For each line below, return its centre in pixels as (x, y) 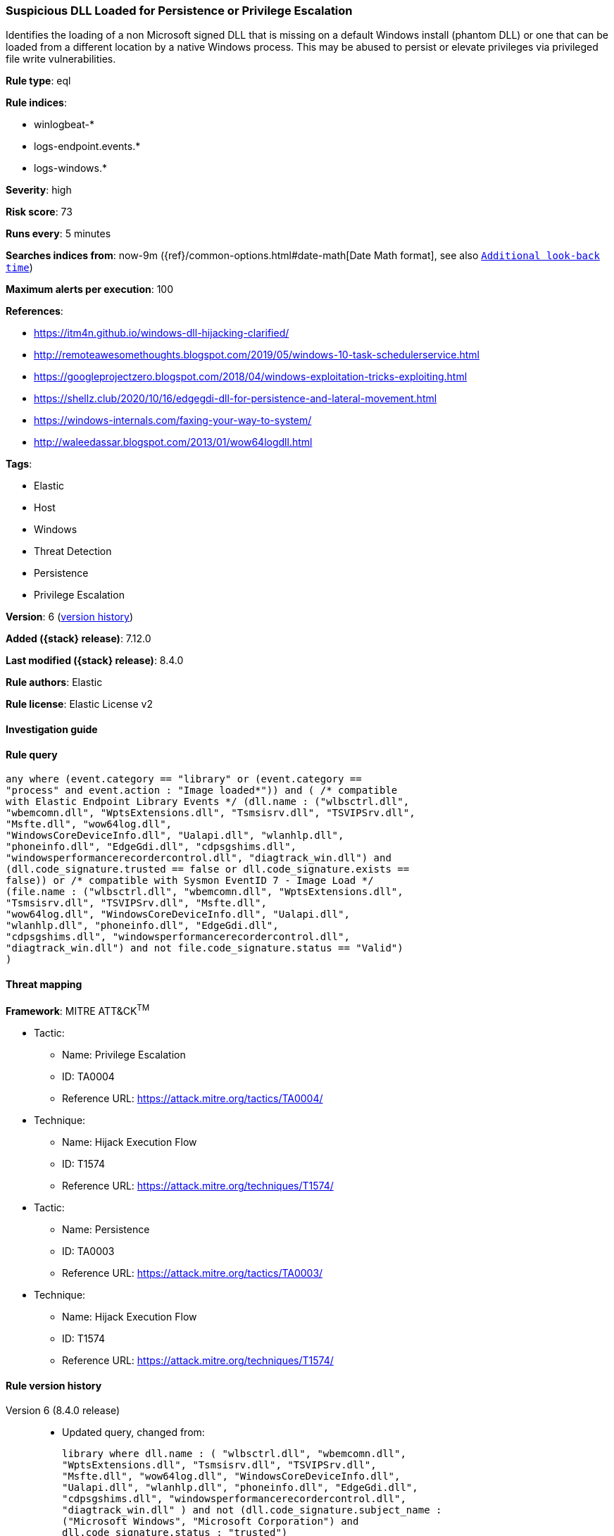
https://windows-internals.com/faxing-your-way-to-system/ (173, 420)
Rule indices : (36, 103)
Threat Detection (73, 551)
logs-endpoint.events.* (87, 146)
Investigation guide (52, 729)
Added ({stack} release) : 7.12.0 (79, 639)
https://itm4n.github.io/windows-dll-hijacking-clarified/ (162, 333)
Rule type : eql (38, 81)
